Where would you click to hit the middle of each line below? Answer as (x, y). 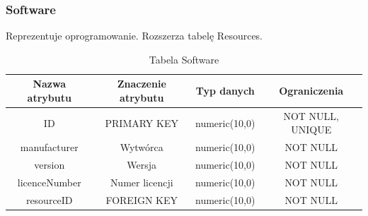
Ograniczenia (311, 91)
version (50, 165)
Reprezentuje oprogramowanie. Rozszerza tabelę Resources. (134, 36)
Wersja (142, 165)
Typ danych (225, 91)
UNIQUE (311, 130)
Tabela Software (184, 59)
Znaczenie (142, 84)
